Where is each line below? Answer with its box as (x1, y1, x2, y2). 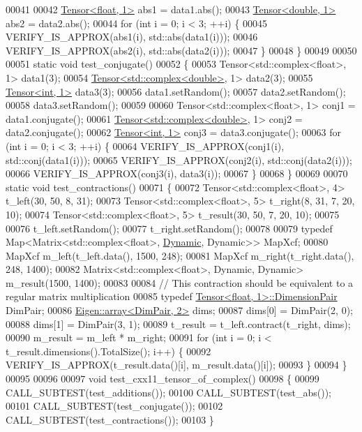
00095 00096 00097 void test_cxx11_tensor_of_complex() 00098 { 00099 (6, 371, 319, 386)
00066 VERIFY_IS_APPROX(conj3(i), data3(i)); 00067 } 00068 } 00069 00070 (6, 166, 348, 181)
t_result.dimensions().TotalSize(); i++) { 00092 (6, 343, 211, 358)
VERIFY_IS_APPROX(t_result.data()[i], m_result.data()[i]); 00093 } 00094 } (6, 357, 347, 372)
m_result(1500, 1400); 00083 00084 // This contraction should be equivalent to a (6, 275, 354, 290)
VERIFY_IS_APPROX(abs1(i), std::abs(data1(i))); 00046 (6, 29, 258, 44)
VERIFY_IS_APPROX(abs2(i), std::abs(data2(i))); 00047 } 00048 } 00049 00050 (6, 43, 357, 57)
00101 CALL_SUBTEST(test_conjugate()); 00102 (6, 399, 223, 413)
